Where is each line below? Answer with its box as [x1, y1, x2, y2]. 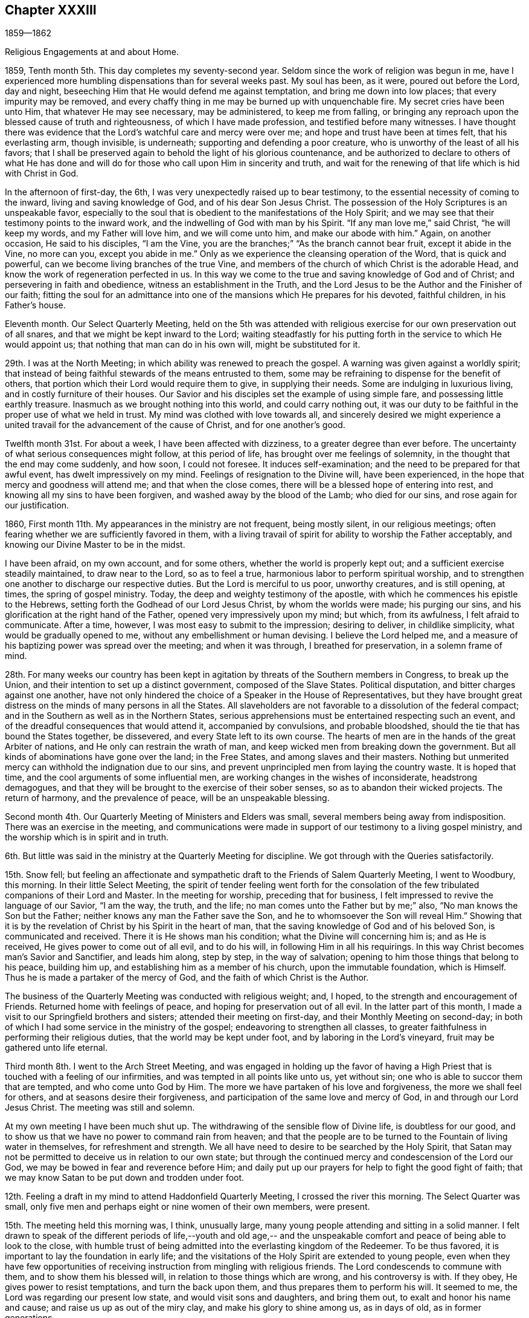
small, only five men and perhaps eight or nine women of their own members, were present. [5, 1201, 370, 1212]
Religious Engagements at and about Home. [5, 47, 179, 57]
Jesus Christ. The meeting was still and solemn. [5, 1102, 195, 1113]
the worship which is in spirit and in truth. [5, 832, 168, 843]
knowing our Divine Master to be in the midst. [5, 539, 185, 550]
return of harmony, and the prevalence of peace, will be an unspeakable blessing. [5, 793, 330, 803]
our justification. [5, 500, 69, 511]
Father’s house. [5, 300, 66, 311]
